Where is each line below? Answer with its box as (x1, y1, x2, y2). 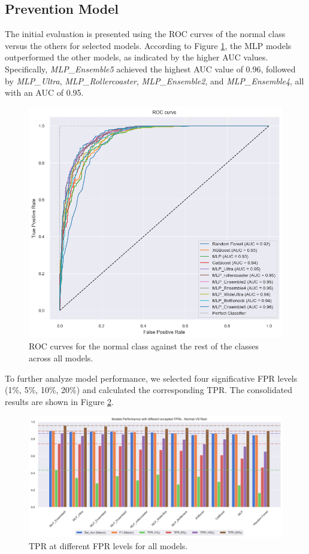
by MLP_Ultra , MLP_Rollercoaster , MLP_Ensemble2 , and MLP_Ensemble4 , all (5, 74, 304, 87)
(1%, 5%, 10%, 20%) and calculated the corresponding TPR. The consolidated (5, 383, 293, 396)
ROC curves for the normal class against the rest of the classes (29, 340, 259, 352)
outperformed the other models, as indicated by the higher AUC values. (5, 51, 268, 63)
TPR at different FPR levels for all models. (29, 539, 188, 552)
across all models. (29, 351, 93, 364)
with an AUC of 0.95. (5, 86, 84, 99)
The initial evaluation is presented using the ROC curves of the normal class (5, 28, 286, 40)
